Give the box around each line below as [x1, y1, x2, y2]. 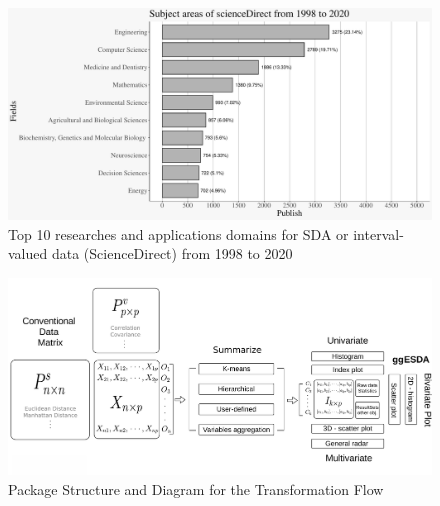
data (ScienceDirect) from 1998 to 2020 [51, 243, 293, 264]
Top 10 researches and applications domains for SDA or [8, 223, 349, 244]
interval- [353, 223, 404, 244]
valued [8, 243, 48, 264]
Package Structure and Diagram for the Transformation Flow [8, 479, 384, 500]
